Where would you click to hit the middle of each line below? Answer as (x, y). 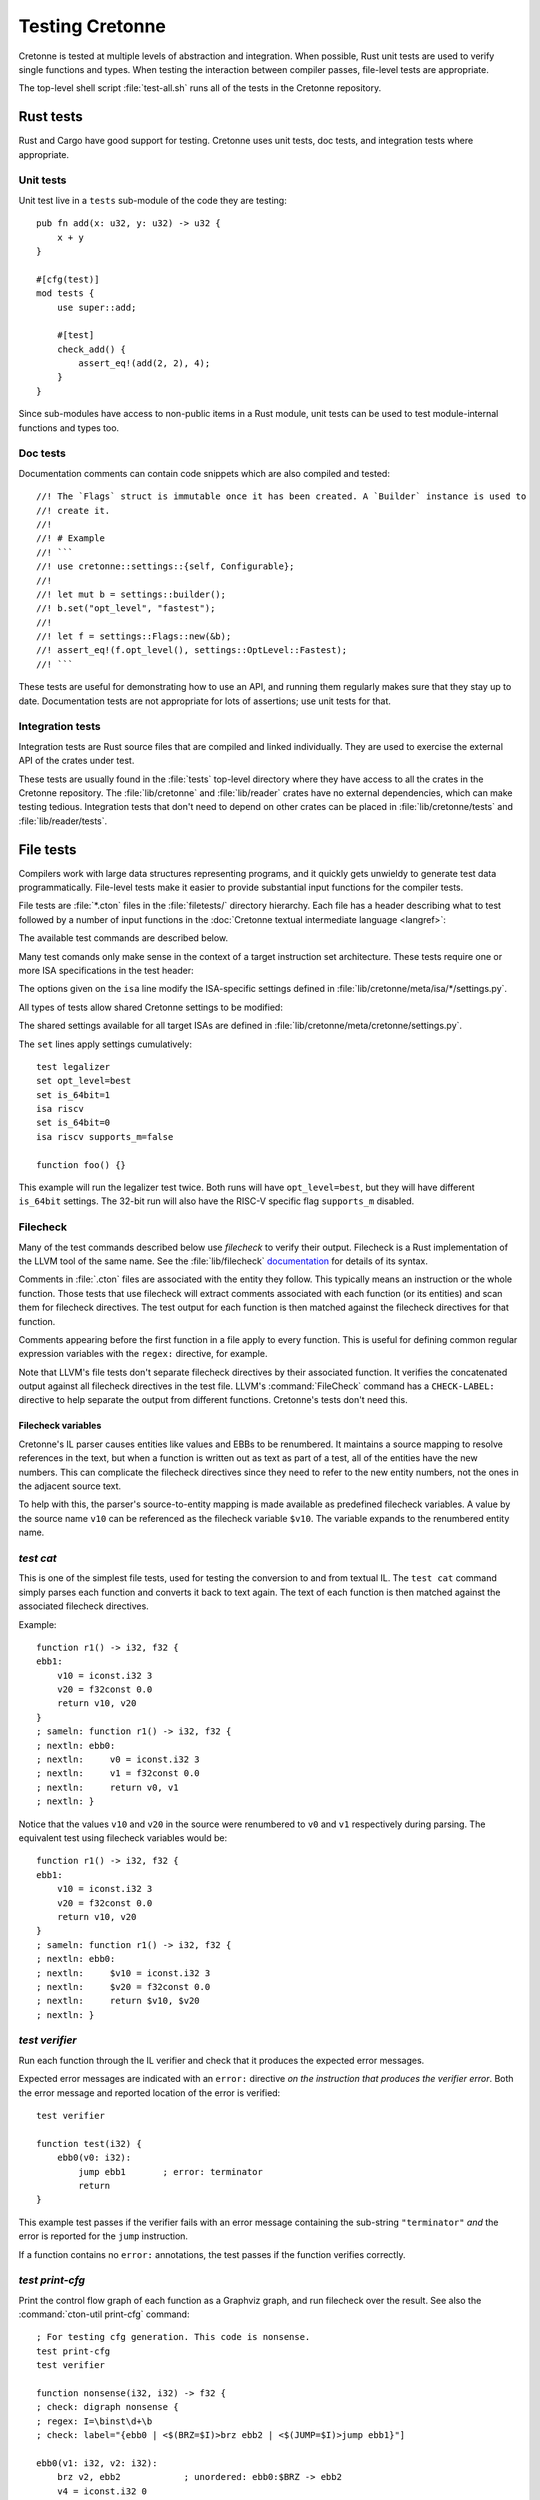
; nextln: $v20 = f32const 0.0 (123, 1986)
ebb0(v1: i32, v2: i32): (97, 2463)
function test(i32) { (89, 2143)
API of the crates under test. (76, 761)
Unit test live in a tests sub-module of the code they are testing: (152, 200)
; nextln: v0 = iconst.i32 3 (118, 1759)
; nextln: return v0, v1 (107, 1787)
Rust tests (51, 116)
